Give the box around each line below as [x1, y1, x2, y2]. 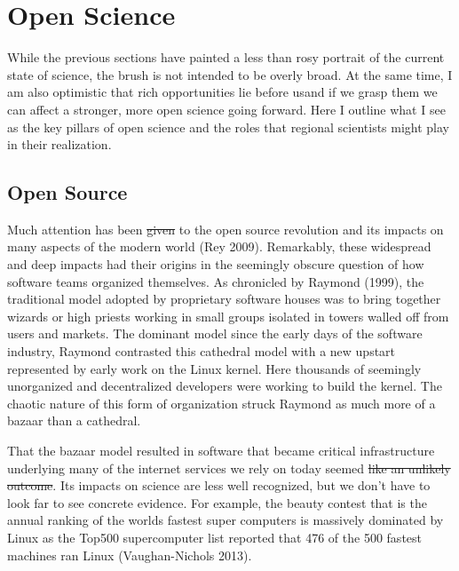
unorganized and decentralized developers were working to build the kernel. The [7, 377, 442, 395]
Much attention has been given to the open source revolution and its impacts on [7, 219, 444, 238]
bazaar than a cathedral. [7, 411, 141, 430]
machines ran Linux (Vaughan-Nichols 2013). [7, 545, 252, 564]
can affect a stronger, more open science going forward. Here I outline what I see [7, 99, 446, 118]
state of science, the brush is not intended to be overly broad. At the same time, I [7, 65, 453, 83]
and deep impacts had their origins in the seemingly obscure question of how [7, 255, 424, 274]
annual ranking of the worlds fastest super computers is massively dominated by [7, 511, 444, 529]
